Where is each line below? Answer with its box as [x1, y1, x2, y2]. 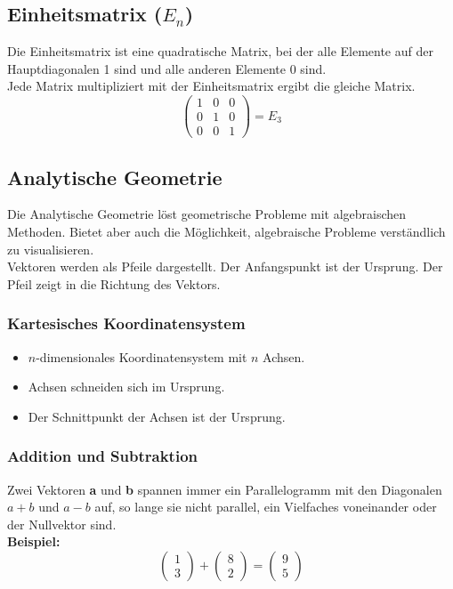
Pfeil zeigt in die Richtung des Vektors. [7, 274, 221, 293]
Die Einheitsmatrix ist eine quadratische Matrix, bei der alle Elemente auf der [7, 42, 433, 61]
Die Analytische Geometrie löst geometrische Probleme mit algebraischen [7, 205, 407, 223]
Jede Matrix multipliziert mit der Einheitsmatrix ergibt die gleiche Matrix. [7, 77, 416, 95]
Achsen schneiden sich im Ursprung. [28, 377, 225, 396]
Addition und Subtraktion [7, 445, 198, 467]
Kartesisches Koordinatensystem [7, 312, 246, 335]
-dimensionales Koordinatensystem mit [36, 347, 247, 366]
